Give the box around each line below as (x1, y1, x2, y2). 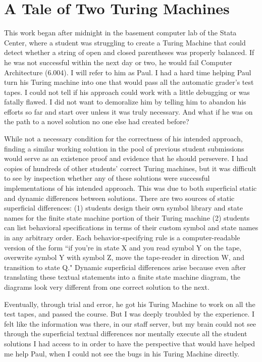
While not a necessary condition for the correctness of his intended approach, (4, 133, 243, 144)
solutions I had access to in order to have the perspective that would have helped (4, 338, 255, 348)
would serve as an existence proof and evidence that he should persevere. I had (4, 153, 248, 164)
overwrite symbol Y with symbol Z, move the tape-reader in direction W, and (4, 252, 244, 263)
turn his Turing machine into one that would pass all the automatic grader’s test (4, 77, 254, 87)
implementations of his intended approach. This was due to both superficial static (4, 183, 257, 193)
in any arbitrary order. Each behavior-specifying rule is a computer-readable (4, 232, 240, 242)
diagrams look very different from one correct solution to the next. (4, 281, 209, 292)
